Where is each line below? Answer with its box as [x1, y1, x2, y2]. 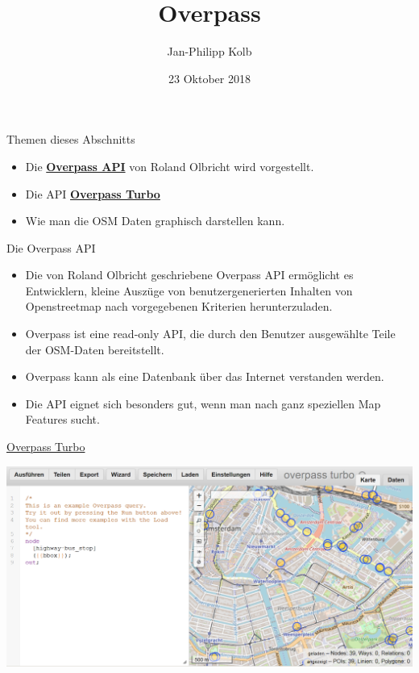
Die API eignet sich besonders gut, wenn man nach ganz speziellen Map [25, 395, 381, 412]
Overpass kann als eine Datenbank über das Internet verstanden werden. [25, 368, 384, 385]
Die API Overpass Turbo [25, 185, 160, 202]
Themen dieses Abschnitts [6, 131, 135, 148]
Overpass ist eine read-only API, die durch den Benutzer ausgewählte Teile [25, 325, 396, 342]
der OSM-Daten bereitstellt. [25, 341, 164, 357]
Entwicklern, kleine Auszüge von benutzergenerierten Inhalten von [25, 282, 353, 299]
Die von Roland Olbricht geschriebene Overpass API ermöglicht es [25, 266, 354, 283]
